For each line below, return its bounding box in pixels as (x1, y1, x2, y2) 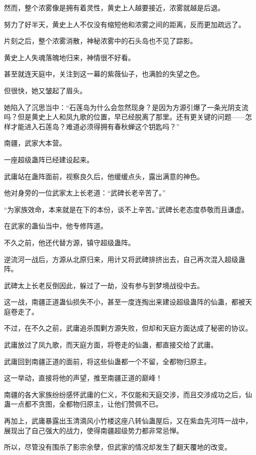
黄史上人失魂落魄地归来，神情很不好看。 (4, 52, 135, 62)
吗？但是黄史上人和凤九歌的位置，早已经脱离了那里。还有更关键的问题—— (4, 112, 245, 122)
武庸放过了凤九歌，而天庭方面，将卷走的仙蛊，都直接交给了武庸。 (4, 340, 218, 350)
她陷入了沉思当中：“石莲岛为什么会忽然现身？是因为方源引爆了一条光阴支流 (4, 102, 249, 112)
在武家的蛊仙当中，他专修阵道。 (4, 221, 107, 231)
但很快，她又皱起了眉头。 (4, 85, 87, 95)
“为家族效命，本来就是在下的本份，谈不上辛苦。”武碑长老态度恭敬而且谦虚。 (4, 204, 249, 214)
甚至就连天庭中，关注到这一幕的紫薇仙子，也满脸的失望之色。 (4, 69, 204, 79)
